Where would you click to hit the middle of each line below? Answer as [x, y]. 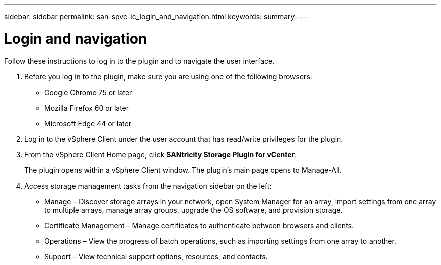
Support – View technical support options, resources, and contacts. [156, 256]
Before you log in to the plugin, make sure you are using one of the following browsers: [168, 76]
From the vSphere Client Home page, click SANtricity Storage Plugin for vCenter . [161, 154]
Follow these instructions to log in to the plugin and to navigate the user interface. [139, 61]
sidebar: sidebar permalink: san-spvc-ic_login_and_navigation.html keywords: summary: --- [156, 16]
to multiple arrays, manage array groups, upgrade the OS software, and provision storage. [194, 210]
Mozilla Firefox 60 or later [87, 108]
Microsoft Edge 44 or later [88, 123]
